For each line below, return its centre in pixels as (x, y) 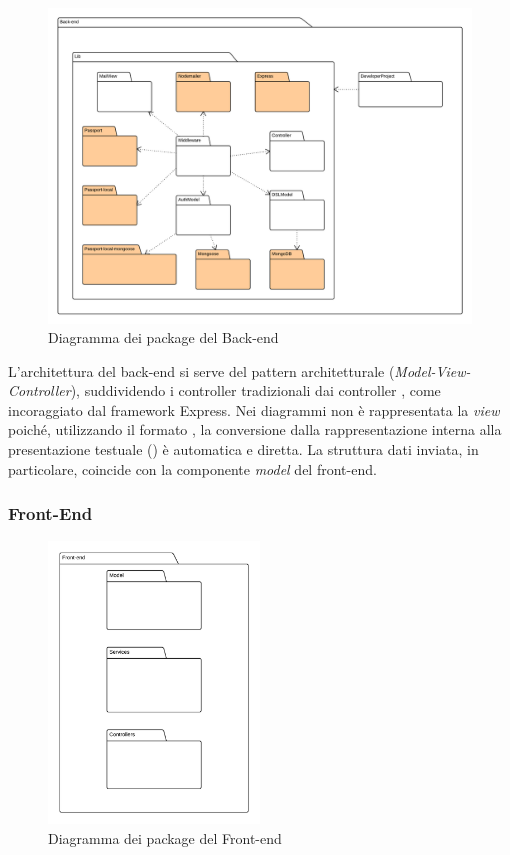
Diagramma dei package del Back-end (163, 337)
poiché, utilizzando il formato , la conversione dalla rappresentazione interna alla (255, 429)
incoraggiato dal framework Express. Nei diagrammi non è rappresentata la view (254, 409)
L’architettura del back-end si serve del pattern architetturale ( (201, 370)
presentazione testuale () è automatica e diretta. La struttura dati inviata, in (243, 449)
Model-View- (432, 370)
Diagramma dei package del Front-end (165, 837)
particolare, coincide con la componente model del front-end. (192, 468)
